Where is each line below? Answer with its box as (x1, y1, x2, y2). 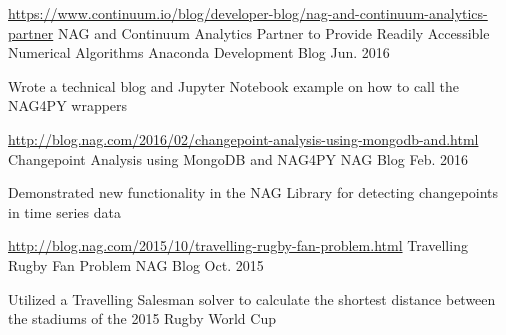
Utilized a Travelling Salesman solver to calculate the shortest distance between (8, 288, 496, 309)
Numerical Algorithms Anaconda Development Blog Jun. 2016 (8, 42, 390, 63)
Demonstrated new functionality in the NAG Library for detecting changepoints (8, 182, 499, 203)
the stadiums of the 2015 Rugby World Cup (8, 308, 276, 329)
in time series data (8, 201, 121, 222)
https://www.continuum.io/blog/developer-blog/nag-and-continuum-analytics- (8, 3, 488, 23)
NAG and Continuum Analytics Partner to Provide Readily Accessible (57, 22, 490, 43)
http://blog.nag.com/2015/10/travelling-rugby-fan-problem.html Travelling (8, 235, 468, 256)
